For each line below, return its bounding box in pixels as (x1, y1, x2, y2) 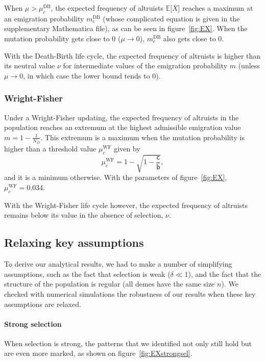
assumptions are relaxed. (4, 298, 81, 309)
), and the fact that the (188, 268, 261, 279)
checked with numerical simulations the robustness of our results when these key (4, 288, 256, 299)
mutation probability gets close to (4, 33, 110, 43)
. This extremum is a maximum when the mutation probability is (40, 132, 245, 142)
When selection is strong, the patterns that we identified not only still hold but (4, 338, 252, 348)
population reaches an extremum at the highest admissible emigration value (4, 122, 241, 133)
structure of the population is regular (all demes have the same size (4, 278, 215, 289)
